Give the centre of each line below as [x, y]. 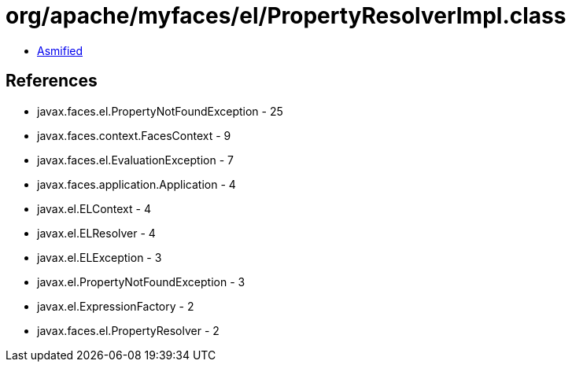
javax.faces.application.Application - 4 [137, 184]
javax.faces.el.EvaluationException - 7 [135, 160]
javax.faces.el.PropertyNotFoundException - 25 [160, 111]
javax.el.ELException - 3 [100, 257]
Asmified [60, 50]
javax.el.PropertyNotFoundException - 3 [141, 282]
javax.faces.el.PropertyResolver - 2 [128, 330]
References [52, 81]
